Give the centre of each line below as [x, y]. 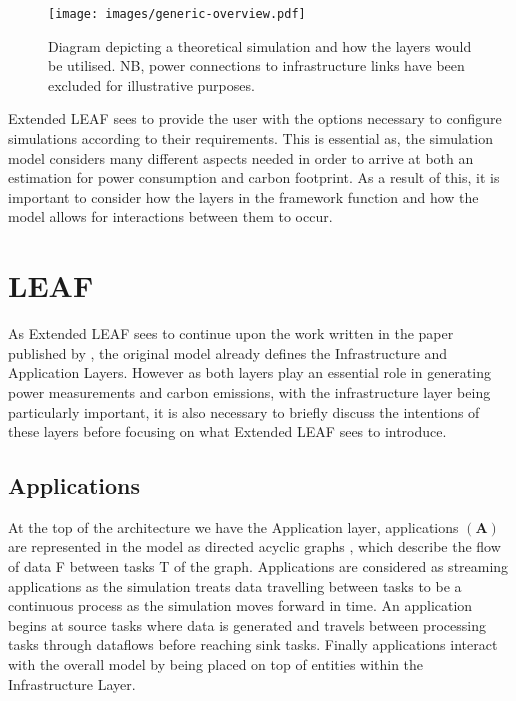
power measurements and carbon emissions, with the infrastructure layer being [249, 391]
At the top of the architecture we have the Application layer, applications [233, 526]
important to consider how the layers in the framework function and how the [243, 196]
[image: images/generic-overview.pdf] [177, 14]
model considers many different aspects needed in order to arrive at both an [241, 157]
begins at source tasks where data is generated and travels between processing [247, 624]
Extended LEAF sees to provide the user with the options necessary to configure [255, 118]
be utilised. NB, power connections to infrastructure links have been [256, 65]
